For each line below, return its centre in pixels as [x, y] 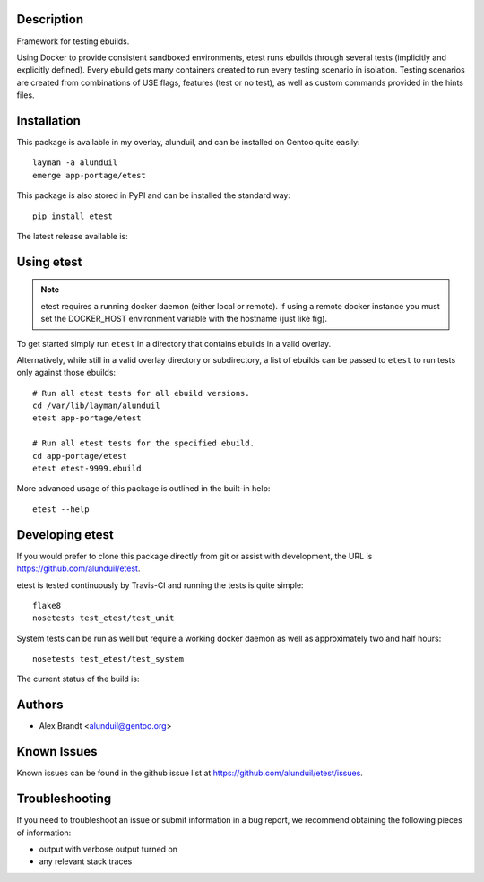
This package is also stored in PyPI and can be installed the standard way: [154, 195]
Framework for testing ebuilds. [73, 41]
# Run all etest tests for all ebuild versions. [141, 393]
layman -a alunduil [75, 163]
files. [26, 95]
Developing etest [65, 535]
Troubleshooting [64, 799]
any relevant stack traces [86, 861]
